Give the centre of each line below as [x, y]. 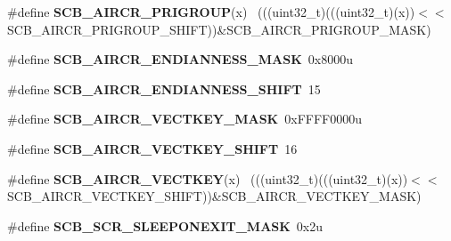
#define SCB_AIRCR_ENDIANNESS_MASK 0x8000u [180, 59]
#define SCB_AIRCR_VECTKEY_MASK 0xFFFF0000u [184, 119]
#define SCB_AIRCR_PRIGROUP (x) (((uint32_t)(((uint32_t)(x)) [211, 12]
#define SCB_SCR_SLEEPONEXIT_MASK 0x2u [165, 225]
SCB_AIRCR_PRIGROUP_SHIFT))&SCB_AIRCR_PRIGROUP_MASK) [219, 29]
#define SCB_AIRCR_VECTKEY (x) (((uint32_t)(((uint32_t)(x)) [208, 178]
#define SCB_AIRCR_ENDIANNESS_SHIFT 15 [164, 88]
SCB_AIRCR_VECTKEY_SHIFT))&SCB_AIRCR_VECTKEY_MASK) [214, 196]
